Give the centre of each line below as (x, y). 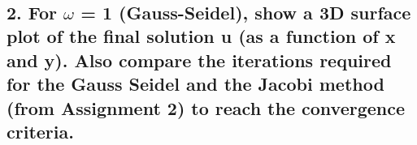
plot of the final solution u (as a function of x (201, 36)
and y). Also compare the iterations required (199, 60)
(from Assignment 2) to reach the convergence (206, 107)
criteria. (40, 131)
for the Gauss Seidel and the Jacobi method (195, 84)
